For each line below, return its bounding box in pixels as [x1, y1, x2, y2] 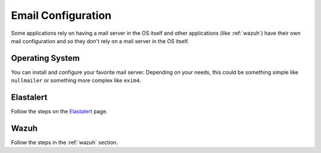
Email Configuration [11, 9, 112, 22]
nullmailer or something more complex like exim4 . [11, 77, 141, 84]
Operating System [11, 53, 80, 63]
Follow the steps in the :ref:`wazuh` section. [11, 139, 118, 146]
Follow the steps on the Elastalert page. [11, 108, 108, 115]
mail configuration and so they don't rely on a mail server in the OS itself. [11, 37, 190, 44]
